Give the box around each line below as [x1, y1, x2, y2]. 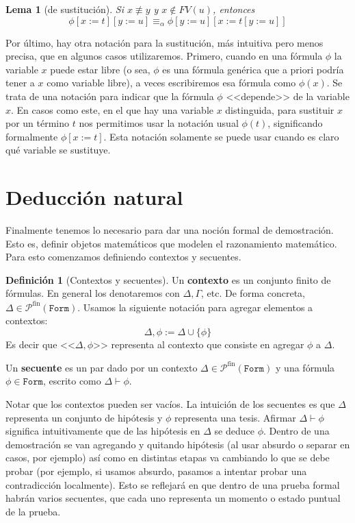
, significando [267, 116, 323, 130]
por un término [5, 116, 70, 130]
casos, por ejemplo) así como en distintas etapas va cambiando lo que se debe [5, 450, 330, 465]
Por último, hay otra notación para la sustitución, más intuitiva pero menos [5, 35, 324, 49]
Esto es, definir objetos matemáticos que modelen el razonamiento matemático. [5, 236, 337, 250]
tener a [5, 75, 35, 90]
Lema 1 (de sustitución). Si [5, 2, 124, 16]
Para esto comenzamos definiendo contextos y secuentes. [5, 250, 241, 264]
